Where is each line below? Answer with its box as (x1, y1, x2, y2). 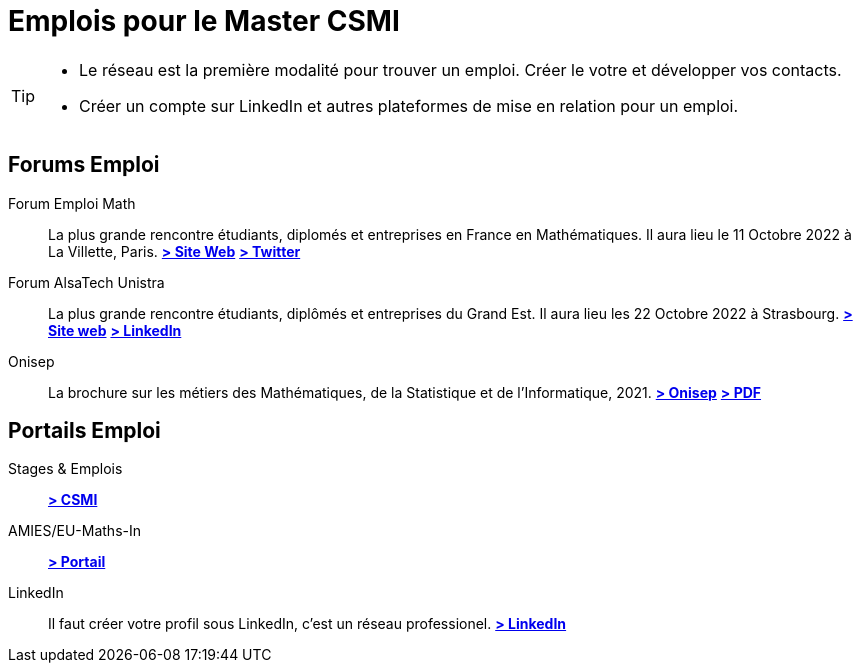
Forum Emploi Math (8, 194, 136, 212)
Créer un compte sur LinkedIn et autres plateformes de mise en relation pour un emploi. (79, 95, 739, 116)
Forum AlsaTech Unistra (8, 273, 165, 291)
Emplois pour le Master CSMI (8, 4, 400, 38)
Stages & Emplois (8, 460, 123, 478)
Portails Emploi (8, 418, 161, 444)
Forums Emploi (8, 152, 160, 178)
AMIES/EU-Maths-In (8, 522, 142, 540)
